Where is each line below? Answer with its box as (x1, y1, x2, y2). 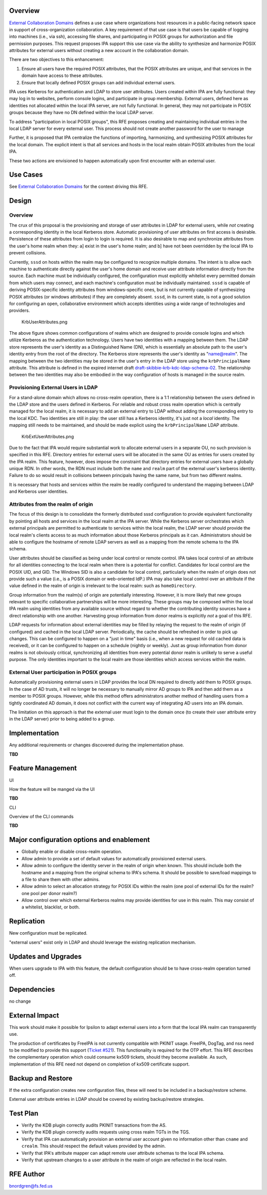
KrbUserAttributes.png (21, 319, 68, 325)
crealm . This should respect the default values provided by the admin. (21, 1143, 166, 1149)
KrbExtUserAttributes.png (21, 433, 74, 439)
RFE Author (9, 1170, 45, 1178)
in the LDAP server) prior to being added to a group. (9, 716, 115, 722)
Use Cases (9, 171, 43, 179)
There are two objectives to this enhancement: (9, 57, 104, 62)
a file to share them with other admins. (21, 876, 100, 882)
